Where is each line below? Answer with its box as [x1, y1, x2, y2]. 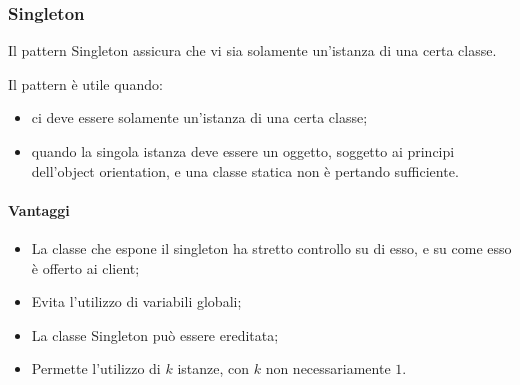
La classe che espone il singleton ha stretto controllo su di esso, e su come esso [31, 237, 512, 258]
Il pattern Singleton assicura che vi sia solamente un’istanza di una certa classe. [8, 40, 497, 61]
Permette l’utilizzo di [31, 358, 161, 379]
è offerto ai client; [31, 257, 140, 278]
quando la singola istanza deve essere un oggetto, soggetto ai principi [31, 141, 455, 161]
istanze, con [177, 358, 250, 379]
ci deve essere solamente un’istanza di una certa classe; [31, 107, 368, 128]
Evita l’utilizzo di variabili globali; [31, 291, 242, 312]
